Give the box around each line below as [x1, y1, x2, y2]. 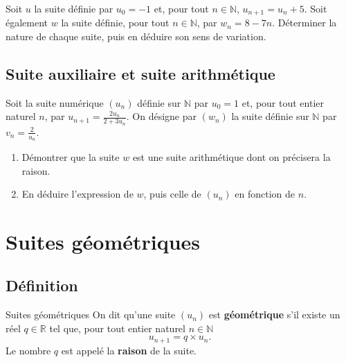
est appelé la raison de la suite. [61, 343, 197, 357]
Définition [6, 275, 78, 296]
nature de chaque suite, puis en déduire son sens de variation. [6, 29, 266, 44]
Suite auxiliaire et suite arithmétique [6, 63, 275, 85]
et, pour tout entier [242, 95, 325, 110]
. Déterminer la [272, 15, 337, 30]
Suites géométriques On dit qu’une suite [6, 307, 176, 322]
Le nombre [6, 343, 51, 357]
